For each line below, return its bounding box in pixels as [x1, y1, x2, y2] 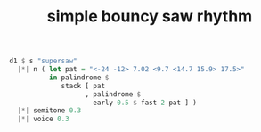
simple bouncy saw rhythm [46, 6, 253, 27]
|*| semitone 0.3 [17, 106, 82, 115]
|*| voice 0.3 [17, 114, 69, 124]
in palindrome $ [48, 73, 110, 82]
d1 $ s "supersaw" [9, 56, 77, 66]
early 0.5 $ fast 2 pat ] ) [93, 98, 198, 107]
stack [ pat [61, 81, 105, 90]
